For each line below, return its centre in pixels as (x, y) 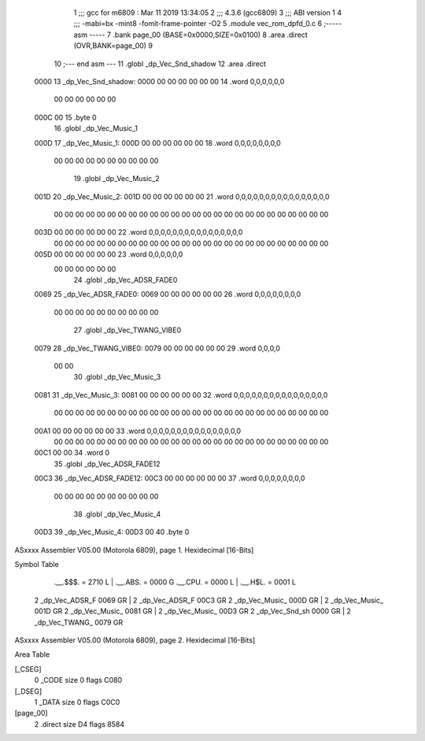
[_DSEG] (28, 691)
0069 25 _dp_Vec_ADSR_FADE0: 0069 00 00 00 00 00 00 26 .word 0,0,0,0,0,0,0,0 (168, 295)
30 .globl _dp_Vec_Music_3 (117, 377)
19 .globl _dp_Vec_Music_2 (117, 179)
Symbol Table (37, 565)
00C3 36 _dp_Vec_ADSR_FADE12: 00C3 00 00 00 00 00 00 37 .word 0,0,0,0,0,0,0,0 (170, 478)
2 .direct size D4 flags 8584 (79, 724)
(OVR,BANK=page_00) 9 (113, 46)
